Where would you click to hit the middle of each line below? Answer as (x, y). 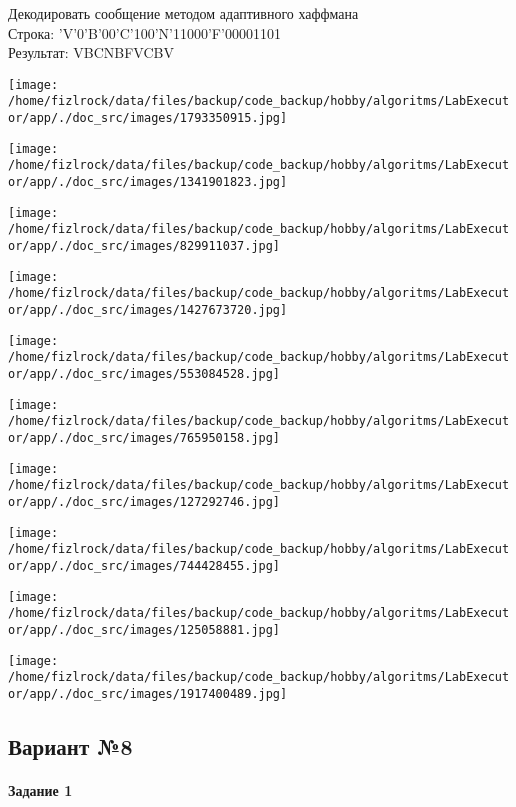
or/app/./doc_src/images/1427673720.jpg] (148, 310)
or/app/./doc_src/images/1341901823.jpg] (148, 182)
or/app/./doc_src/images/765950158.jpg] (144, 437)
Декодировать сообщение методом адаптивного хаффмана (183, 13)
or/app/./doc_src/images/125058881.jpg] (144, 629)
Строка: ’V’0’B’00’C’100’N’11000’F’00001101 (144, 32)
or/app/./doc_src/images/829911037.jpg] (144, 246)
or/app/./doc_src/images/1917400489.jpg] (148, 693)
